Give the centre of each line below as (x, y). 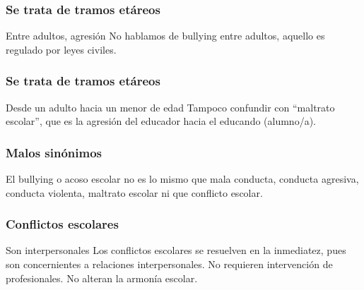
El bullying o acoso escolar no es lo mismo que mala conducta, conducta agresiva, (182, 179)
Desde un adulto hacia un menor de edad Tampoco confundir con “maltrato (170, 107)
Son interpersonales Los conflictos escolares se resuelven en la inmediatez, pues (176, 250)
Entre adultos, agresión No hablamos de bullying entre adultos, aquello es (165, 36)
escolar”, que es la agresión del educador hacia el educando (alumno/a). (161, 121)
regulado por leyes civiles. (61, 49)
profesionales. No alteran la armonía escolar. (102, 278)
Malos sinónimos (54, 152)
